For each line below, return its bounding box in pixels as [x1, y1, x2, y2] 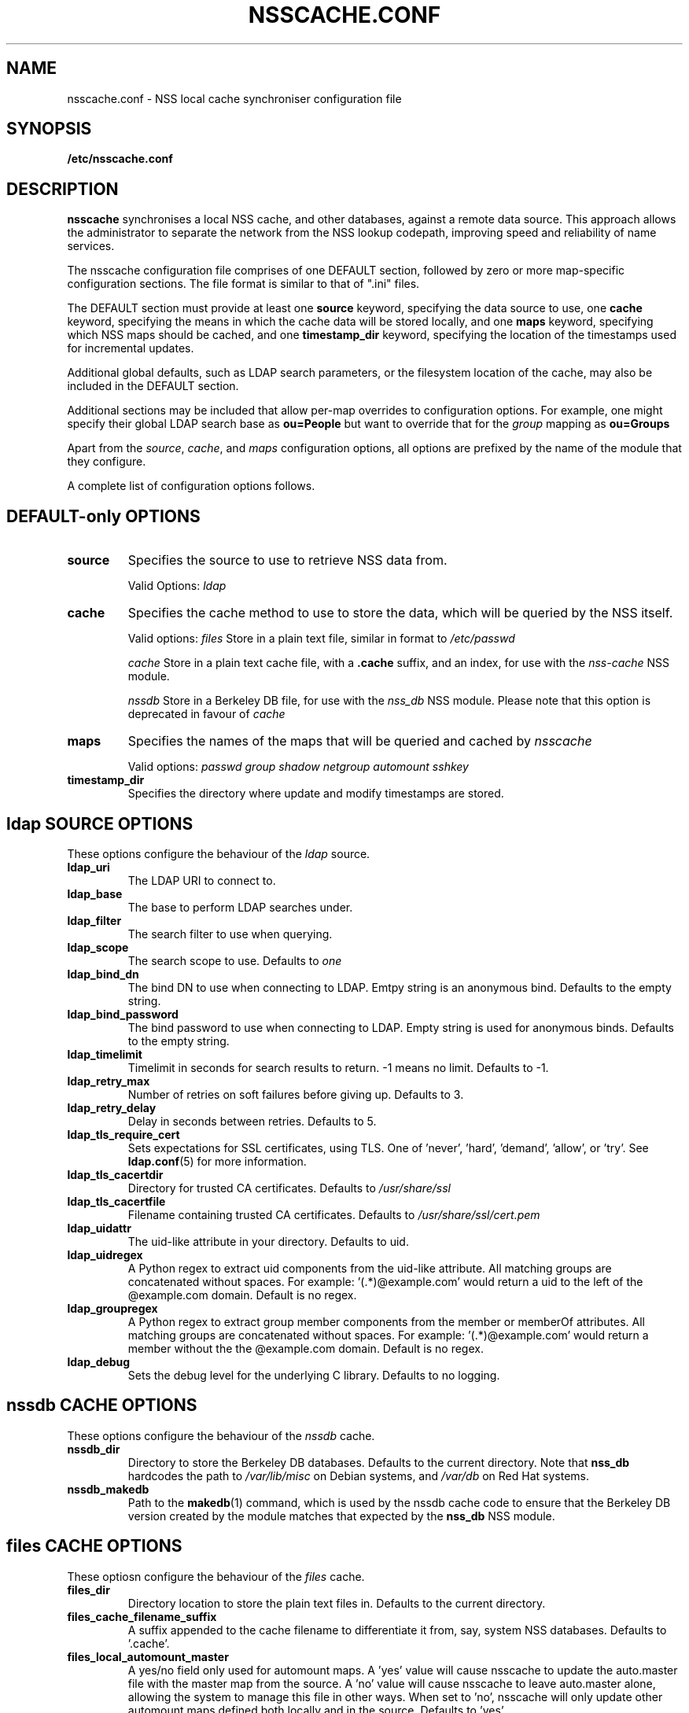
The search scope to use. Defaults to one [127, 953, 342, 967]
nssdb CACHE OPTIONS [6, 1395, 197, 1416]
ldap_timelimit [67, 1047, 142, 1061]
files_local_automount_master [67, 1649, 229, 1663]
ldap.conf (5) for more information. [127, 1154, 307, 1168]
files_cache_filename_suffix [67, 1609, 217, 1623]
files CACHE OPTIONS [6, 1536, 182, 1556]
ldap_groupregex [67, 1301, 158, 1315]
